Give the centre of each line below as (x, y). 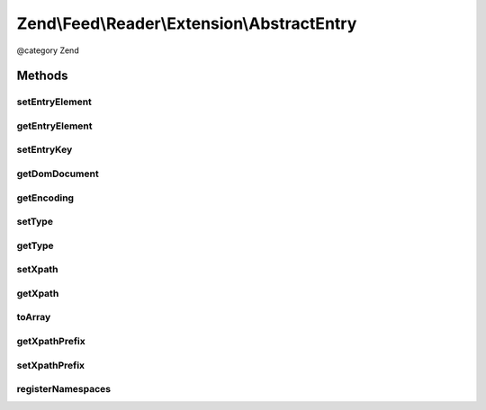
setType (35, 222)
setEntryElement (54, 102)
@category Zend (48, 50)
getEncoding (45, 198)
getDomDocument (58, 174)
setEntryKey (45, 150)
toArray (34, 317)
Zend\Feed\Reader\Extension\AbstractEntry (187, 23)
